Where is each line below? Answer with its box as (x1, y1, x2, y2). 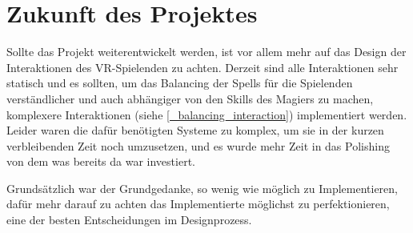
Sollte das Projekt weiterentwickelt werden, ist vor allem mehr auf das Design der (6, 43, 407, 60)
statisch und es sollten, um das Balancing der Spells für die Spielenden (6, 74, 353, 91)
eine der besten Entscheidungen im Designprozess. (6, 211, 252, 228)
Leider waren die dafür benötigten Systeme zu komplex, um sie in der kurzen (6, 122, 384, 139)
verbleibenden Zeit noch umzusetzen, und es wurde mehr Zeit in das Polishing (6, 137, 390, 154)
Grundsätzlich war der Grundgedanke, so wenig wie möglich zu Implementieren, (6, 179, 398, 196)
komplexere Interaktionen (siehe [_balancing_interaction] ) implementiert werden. (6, 106, 407, 123)
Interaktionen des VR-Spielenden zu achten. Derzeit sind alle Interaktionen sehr (6, 58, 399, 75)
